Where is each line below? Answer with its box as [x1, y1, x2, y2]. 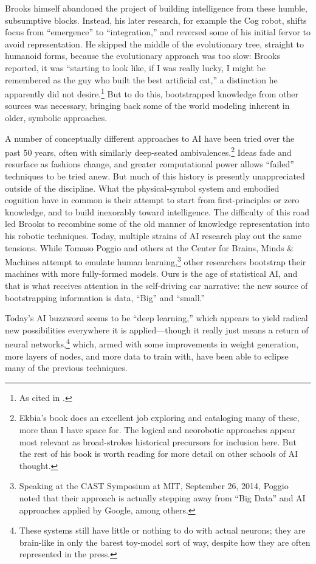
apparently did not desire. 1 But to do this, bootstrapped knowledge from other [5, 86, 298, 100]
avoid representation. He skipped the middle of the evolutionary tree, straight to [5, 37, 304, 50]
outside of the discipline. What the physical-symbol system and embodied [5, 181, 280, 194]
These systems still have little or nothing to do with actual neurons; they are [19, 524, 306, 537]
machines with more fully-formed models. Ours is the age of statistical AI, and [5, 267, 298, 280]
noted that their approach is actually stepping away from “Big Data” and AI [19, 492, 306, 504]
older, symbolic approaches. [5, 111, 108, 124]
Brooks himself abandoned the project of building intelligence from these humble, [5, 2, 307, 14]
